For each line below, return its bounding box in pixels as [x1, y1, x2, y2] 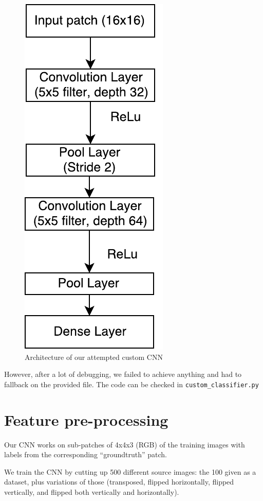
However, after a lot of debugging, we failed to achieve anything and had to [4, 369, 242, 379]
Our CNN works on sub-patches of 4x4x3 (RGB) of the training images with [4, 439, 245, 450]
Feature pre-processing [4, 409, 168, 430]
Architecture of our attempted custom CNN [25, 351, 163, 362]
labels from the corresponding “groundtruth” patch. [4, 449, 167, 460]
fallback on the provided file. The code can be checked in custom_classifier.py [4, 378, 259, 389]
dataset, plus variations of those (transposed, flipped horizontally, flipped [4, 476, 234, 487]
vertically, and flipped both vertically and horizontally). [4, 486, 179, 497]
